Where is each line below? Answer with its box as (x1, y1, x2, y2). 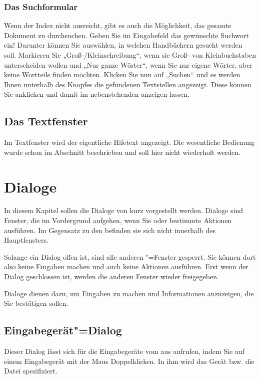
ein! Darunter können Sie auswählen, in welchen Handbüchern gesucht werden (4, 40, 242, 50)
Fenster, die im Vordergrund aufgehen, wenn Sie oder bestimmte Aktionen (4, 215, 232, 226)
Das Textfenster (4, 113, 88, 129)
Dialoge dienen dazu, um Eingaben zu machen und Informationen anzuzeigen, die (4, 288, 254, 298)
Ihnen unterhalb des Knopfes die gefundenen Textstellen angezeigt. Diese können (4, 79, 251, 89)
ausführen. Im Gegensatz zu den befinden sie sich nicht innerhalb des (4, 225, 215, 235)
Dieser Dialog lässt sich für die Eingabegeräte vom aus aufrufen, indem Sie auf (4, 346, 245, 356)
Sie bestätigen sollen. (4, 298, 68, 308)
